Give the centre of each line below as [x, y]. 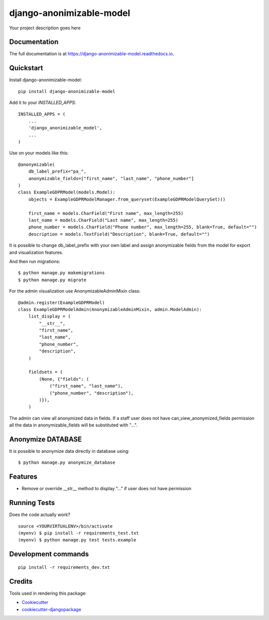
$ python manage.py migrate [52, 280]
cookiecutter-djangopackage [52, 609]
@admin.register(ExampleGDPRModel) [62, 303]
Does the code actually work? [40, 515]
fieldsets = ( [46, 372]
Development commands [49, 554]
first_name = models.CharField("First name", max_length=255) [106, 213]
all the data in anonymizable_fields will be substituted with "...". [73, 425]
